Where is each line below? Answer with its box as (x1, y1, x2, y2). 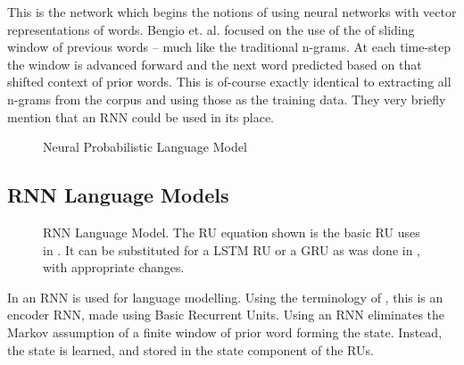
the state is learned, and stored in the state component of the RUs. (7, 340, 374, 359)
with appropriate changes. (43, 258, 185, 277)
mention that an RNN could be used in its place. (7, 107, 275, 126)
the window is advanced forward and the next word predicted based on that (7, 54, 422, 73)
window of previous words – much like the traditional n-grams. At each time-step (7, 37, 452, 56)
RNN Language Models (7, 181, 229, 209)
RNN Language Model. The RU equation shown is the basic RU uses (43, 222, 420, 241)
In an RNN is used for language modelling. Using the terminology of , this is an (7, 287, 443, 306)
